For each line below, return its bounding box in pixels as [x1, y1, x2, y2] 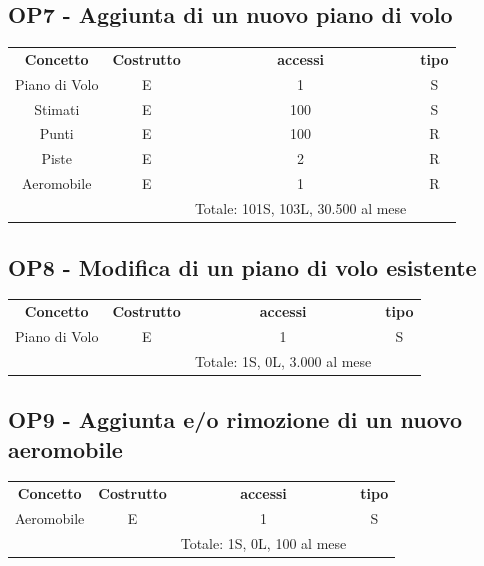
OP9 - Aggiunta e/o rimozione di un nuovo [8, 404, 463, 435]
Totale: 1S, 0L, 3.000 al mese [194, 350, 372, 371]
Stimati [34, 98, 80, 119]
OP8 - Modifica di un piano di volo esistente [8, 251, 477, 282]
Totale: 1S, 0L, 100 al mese [180, 532, 347, 553]
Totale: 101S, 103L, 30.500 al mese [194, 198, 407, 219]
